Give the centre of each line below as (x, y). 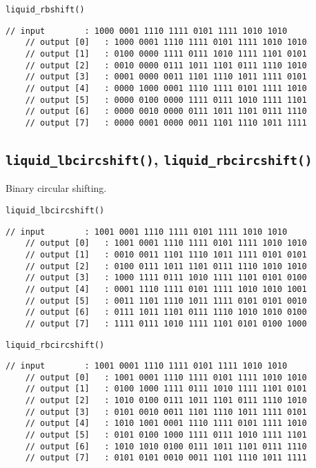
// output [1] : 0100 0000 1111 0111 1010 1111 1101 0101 (166, 53)
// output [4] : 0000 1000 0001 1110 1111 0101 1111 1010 (166, 88)
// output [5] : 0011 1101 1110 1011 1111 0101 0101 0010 (166, 301)
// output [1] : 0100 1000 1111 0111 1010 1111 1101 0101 (166, 389)
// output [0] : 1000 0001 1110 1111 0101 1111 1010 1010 (166, 42)
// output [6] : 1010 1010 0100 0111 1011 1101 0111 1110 (166, 446)
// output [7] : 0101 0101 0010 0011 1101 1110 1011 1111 (166, 458)
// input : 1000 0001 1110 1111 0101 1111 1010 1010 (147, 31)
